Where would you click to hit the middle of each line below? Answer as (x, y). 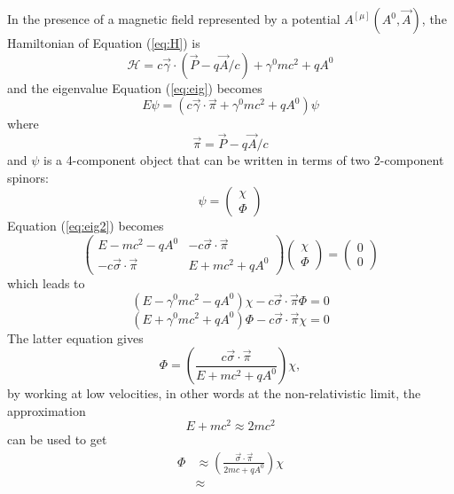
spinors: (28, 177)
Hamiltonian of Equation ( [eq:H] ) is (104, 43)
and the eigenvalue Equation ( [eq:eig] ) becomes (135, 87)
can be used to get (57, 439)
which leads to (46, 282)
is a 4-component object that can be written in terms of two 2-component (244, 160)
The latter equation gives (75, 337)
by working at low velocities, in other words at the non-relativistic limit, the (214, 393)
